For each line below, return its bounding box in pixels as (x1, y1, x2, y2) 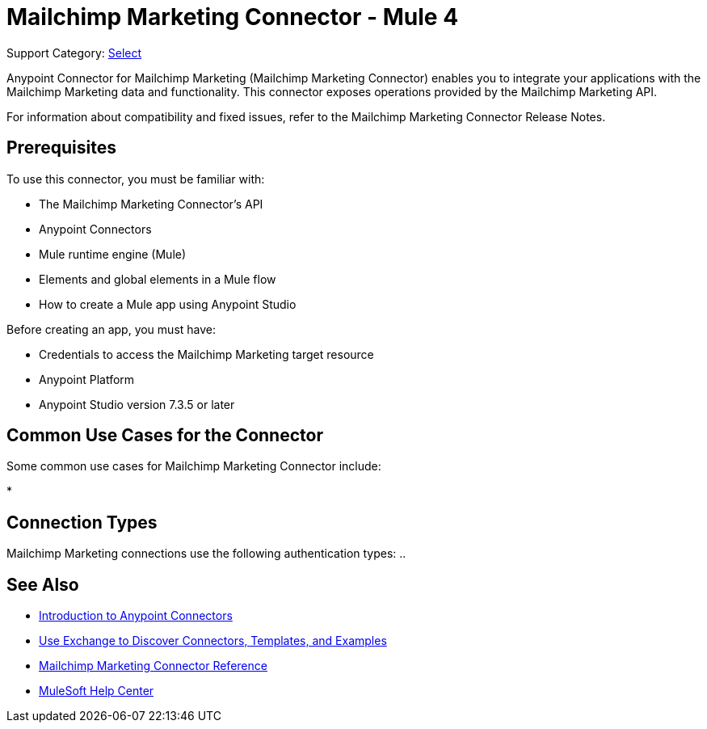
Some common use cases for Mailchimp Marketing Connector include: (6, 459, 381, 474)
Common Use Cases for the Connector (6, 425, 323, 446)
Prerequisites (6, 137, 116, 158)
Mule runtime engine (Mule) (39, 247, 187, 261)
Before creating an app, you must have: (6, 322, 217, 336)
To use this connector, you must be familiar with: (6, 171, 265, 186)
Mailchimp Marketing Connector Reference (39, 659, 267, 673)
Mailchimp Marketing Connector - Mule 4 (6, 3, 459, 31)
